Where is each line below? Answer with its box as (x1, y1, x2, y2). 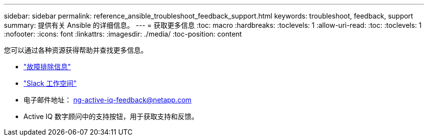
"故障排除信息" (23, 62, 71, 71)
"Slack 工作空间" (23, 79, 77, 87)
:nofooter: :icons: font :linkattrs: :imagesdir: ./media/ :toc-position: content (4, 30, 242, 38)
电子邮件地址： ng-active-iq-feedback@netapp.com (23, 96, 192, 104)
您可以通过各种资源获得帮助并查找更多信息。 (4, 46, 148, 54)
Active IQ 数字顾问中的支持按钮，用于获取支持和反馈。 (23, 112, 198, 120)
